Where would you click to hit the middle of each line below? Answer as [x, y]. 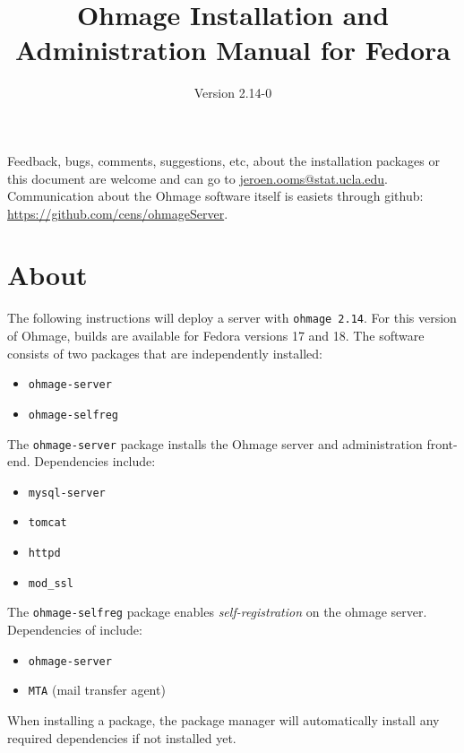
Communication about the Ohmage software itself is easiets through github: [215, 196]
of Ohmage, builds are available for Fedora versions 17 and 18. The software [216, 336]
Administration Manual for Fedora [233, 50]
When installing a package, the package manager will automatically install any [223, 720]
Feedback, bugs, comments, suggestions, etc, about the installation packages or [223, 160]
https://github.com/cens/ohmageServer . [118, 213]
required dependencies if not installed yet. [122, 737]
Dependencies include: [95, 461]
